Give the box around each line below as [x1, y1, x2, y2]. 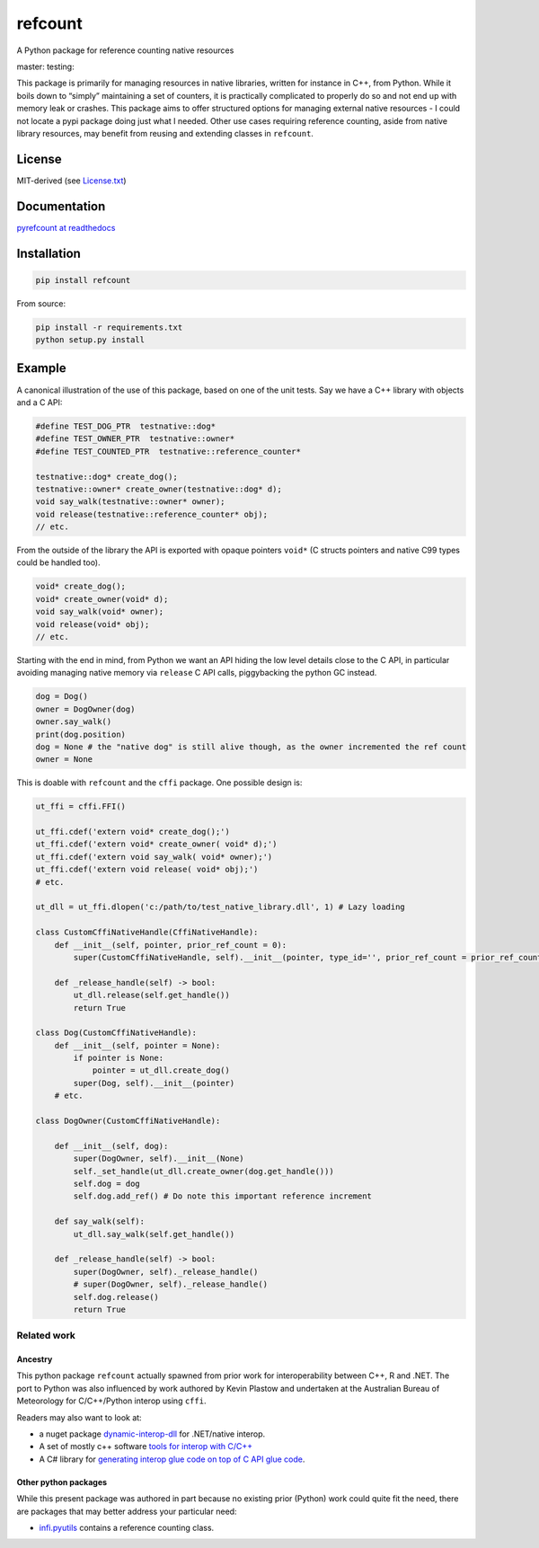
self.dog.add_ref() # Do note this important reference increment [73, 1191, 373, 1201]
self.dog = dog [73, 1178, 141, 1189]
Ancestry [16, 1354, 53, 1365]
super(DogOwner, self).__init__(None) [73, 1154, 244, 1163]
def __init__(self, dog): [54, 1141, 169, 1151]
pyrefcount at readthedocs [16, 222, 116, 233]
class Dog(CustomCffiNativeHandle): [35, 1028, 198, 1038]
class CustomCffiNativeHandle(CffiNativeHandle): [35, 927, 259, 938]
